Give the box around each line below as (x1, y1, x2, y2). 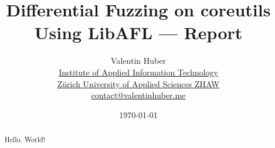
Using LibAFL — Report (34, 20, 243, 44)
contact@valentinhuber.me (91, 89, 186, 101)
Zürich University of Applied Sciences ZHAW (57, 77, 220, 90)
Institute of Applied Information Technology (59, 66, 218, 78)
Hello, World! (4, 135, 45, 144)
